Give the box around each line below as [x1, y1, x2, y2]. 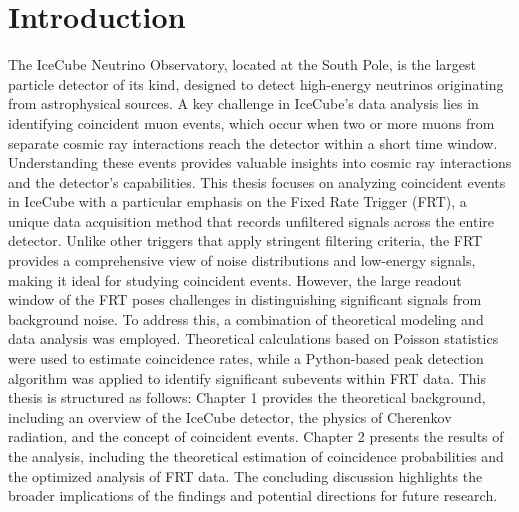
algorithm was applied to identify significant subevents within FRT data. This [8, 367, 487, 388]
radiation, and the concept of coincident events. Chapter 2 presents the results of [8, 426, 504, 447]
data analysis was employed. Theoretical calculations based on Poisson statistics [8, 328, 499, 349]
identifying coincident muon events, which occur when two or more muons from [8, 112, 495, 133]
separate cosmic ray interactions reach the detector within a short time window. [8, 132, 498, 153]
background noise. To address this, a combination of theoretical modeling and [8, 308, 484, 329]
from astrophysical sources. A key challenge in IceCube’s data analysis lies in [8, 93, 479, 114]
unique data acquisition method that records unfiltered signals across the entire [8, 210, 495, 231]
